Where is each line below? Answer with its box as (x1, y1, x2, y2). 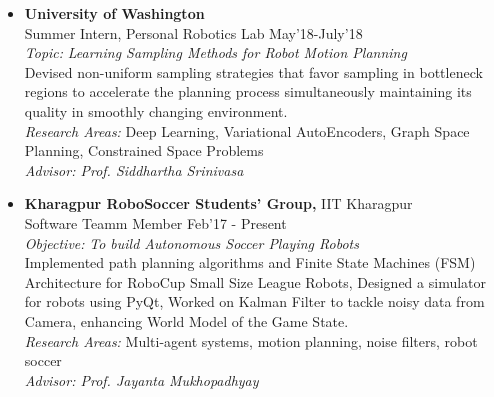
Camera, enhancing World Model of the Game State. (24, 310, 349, 331)
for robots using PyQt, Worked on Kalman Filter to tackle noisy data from (24, 291, 485, 312)
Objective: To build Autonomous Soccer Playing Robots (24, 232, 359, 253)
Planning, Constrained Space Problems (24, 140, 264, 161)
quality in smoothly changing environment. (24, 100, 288, 121)
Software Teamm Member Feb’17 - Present (24, 212, 287, 233)
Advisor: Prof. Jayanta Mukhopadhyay (24, 369, 259, 390)
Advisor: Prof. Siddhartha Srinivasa (24, 159, 244, 180)
